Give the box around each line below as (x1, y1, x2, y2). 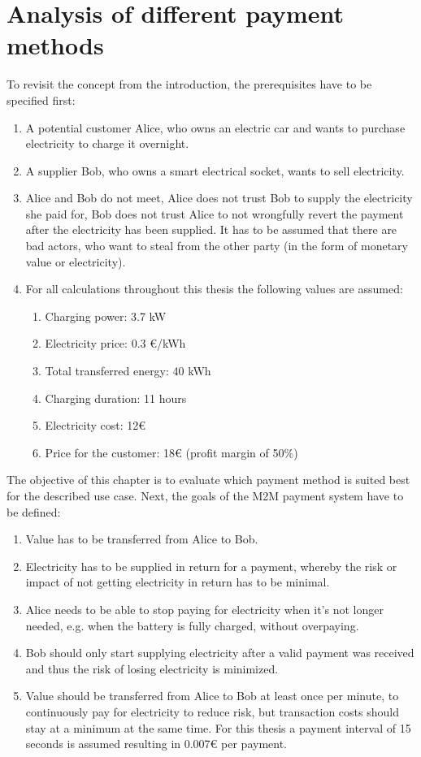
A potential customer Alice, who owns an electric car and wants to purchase (25, 119, 406, 136)
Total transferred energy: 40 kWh (45, 362, 211, 379)
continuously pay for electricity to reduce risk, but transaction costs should (25, 703, 399, 720)
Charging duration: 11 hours (45, 389, 187, 406)
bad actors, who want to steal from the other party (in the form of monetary (25, 237, 408, 254)
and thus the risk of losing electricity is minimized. (25, 660, 279, 677)
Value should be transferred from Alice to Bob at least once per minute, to (25, 687, 399, 704)
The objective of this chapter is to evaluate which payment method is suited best (7, 471, 410, 488)
